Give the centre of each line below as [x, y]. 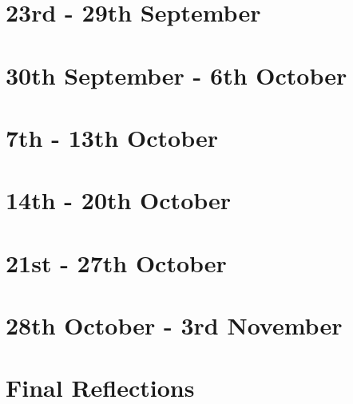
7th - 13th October [112, 137]
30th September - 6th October [176, 75]
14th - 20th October [119, 200]
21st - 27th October [116, 262]
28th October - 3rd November [174, 325]
